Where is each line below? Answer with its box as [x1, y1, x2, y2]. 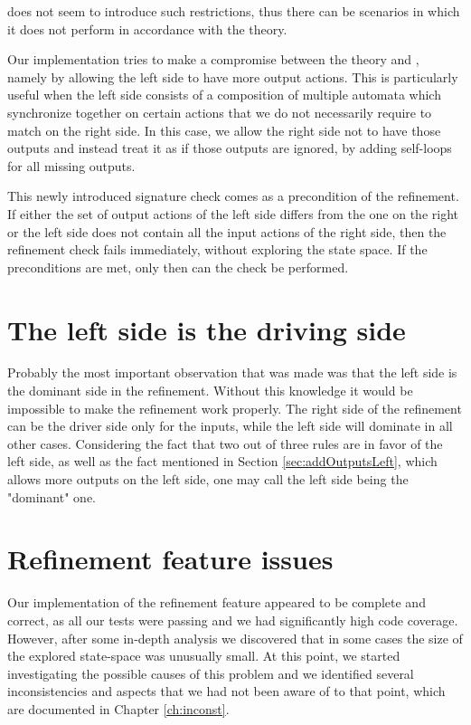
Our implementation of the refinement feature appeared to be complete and [7, 593, 426, 612]
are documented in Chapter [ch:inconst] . [7, 699, 230, 718]
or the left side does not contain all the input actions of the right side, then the [7, 222, 447, 241]
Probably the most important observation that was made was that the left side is [7, 363, 457, 382]
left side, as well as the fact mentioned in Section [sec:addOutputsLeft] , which [7, 452, 438, 471]
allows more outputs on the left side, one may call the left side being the [7, 470, 409, 488]
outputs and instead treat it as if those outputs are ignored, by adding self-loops [7, 138, 452, 157]
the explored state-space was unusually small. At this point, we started [7, 646, 400, 665]
